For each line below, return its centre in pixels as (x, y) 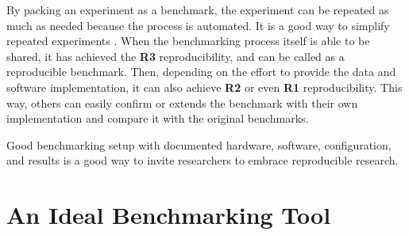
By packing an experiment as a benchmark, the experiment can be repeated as (198, 9)
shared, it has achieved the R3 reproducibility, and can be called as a (176, 56)
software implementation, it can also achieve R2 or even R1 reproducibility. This (204, 87)
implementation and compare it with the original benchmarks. (158, 118)
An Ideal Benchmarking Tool (169, 215)
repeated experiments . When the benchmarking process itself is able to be (188, 41)
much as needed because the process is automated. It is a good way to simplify (198, 25)
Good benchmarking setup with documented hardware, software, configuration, (199, 144)
